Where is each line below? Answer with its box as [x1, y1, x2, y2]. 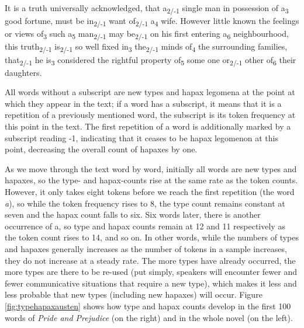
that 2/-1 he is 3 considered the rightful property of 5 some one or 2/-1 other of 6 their [5, 53, 296, 67]
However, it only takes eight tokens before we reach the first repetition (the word [5, 185, 295, 197]
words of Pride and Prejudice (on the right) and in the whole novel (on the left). [5, 311, 293, 323]
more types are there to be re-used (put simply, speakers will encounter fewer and [5, 266, 297, 278]
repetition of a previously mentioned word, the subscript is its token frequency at [5, 109, 296, 121]
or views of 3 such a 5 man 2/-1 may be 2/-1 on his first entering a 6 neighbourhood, [5, 27, 289, 41]
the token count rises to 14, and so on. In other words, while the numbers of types [5, 231, 299, 243]
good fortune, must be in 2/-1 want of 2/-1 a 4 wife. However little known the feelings [5, 15, 299, 28]
